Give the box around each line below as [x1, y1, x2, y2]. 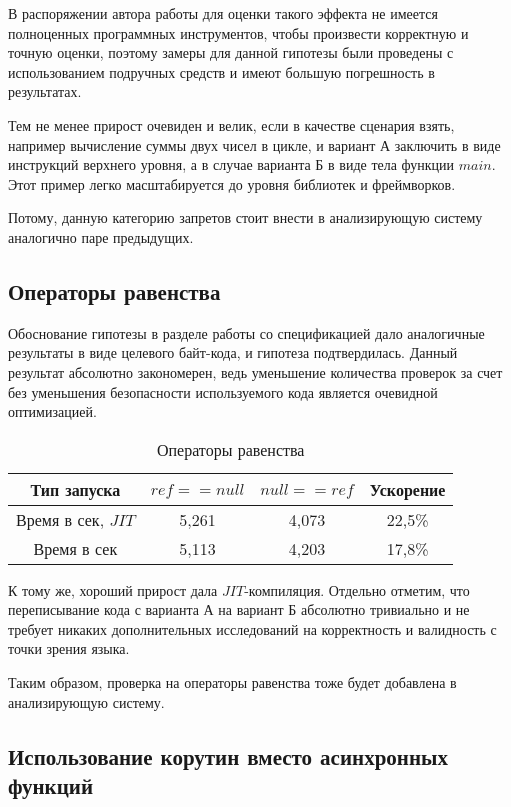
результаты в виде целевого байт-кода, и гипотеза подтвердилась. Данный [8, 342, 458, 363]
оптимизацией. [8, 401, 97, 422]
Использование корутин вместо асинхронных [8, 740, 448, 771]
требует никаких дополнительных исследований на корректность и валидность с [8, 618, 497, 639]
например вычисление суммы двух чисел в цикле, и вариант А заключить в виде [8, 134, 501, 155]
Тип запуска [30, 477, 121, 501]
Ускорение [369, 477, 446, 501]
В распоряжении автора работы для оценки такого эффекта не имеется [8, 3, 438, 23]
